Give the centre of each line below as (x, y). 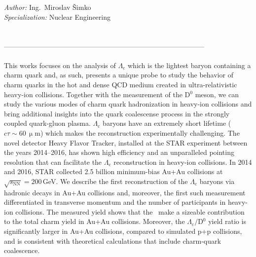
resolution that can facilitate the (53, 162)
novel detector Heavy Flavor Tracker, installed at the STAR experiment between (126, 142)
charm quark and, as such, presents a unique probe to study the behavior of (119, 75)
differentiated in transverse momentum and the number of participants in (115, 202)
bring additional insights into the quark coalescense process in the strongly (117, 113)
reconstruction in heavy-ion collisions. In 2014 (183, 162)
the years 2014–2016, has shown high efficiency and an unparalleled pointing (119, 152)
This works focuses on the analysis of (60, 65)
